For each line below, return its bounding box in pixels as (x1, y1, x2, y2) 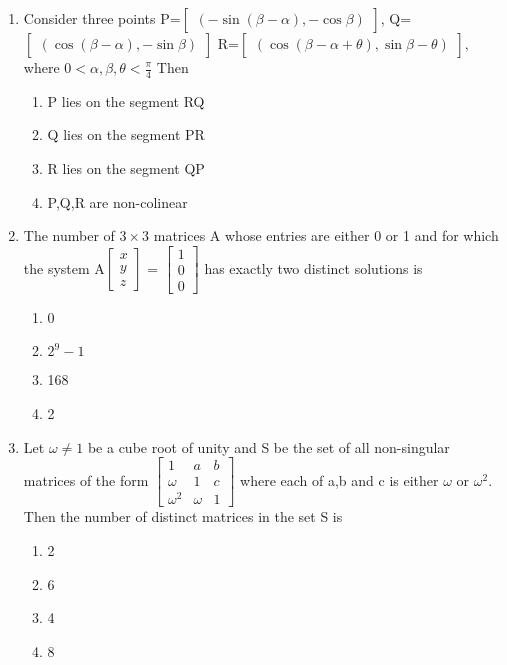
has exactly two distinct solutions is (204, 257, 423, 278)
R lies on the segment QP (47, 158, 205, 179)
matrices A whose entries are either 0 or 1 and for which (153, 225, 499, 246)
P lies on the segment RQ (47, 90, 205, 111)
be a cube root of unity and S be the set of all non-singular (87, 436, 450, 457)
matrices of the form (23, 469, 149, 490)
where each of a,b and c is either (240, 469, 439, 490)
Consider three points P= (23, 8, 181, 28)
